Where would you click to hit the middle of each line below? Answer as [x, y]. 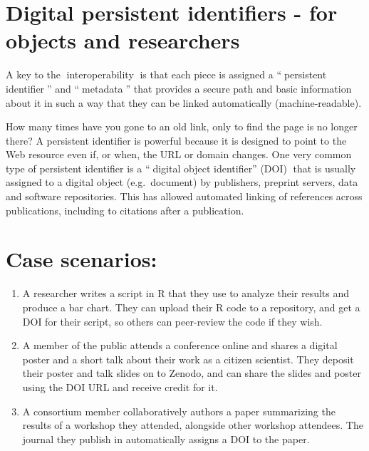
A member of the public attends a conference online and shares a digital [180, 345]
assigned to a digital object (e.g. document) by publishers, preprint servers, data [182, 182]
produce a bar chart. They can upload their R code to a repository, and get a [191, 307]
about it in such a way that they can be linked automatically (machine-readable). [184, 102]
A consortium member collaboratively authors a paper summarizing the [179, 411]
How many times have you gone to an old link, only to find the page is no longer [182, 126]
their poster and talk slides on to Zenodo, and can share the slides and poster [192, 373]
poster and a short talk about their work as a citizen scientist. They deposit [188, 359]
